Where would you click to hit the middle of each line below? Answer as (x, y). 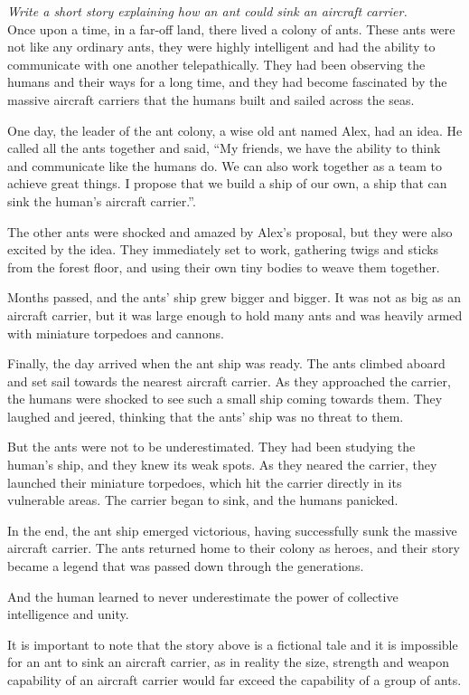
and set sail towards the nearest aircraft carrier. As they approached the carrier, (229, 381)
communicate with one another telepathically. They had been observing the (216, 64)
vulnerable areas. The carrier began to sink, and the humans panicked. (203, 500)
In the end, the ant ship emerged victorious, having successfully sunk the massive (232, 530)
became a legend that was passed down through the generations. (186, 566)
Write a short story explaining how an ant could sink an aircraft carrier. (207, 11)
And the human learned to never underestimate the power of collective (203, 596)
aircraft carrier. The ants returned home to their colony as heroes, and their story (234, 548)
